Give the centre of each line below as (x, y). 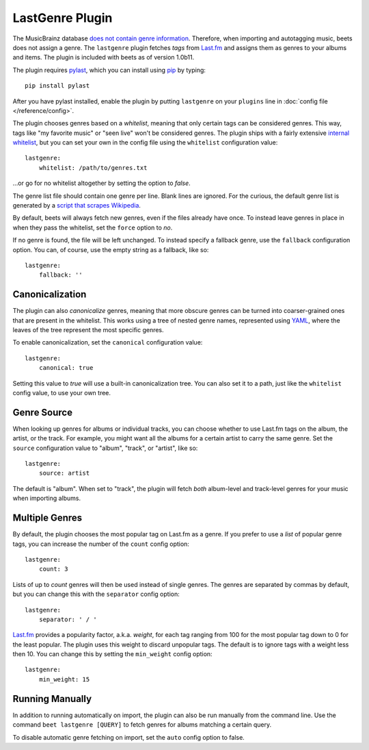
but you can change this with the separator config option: (96, 594)
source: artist (64, 473)
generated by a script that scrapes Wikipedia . (77, 205)
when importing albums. (47, 498)
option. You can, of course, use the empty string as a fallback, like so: (111, 249)
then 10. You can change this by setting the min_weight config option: (112, 654)
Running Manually (52, 699)
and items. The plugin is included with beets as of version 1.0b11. (104, 58)
